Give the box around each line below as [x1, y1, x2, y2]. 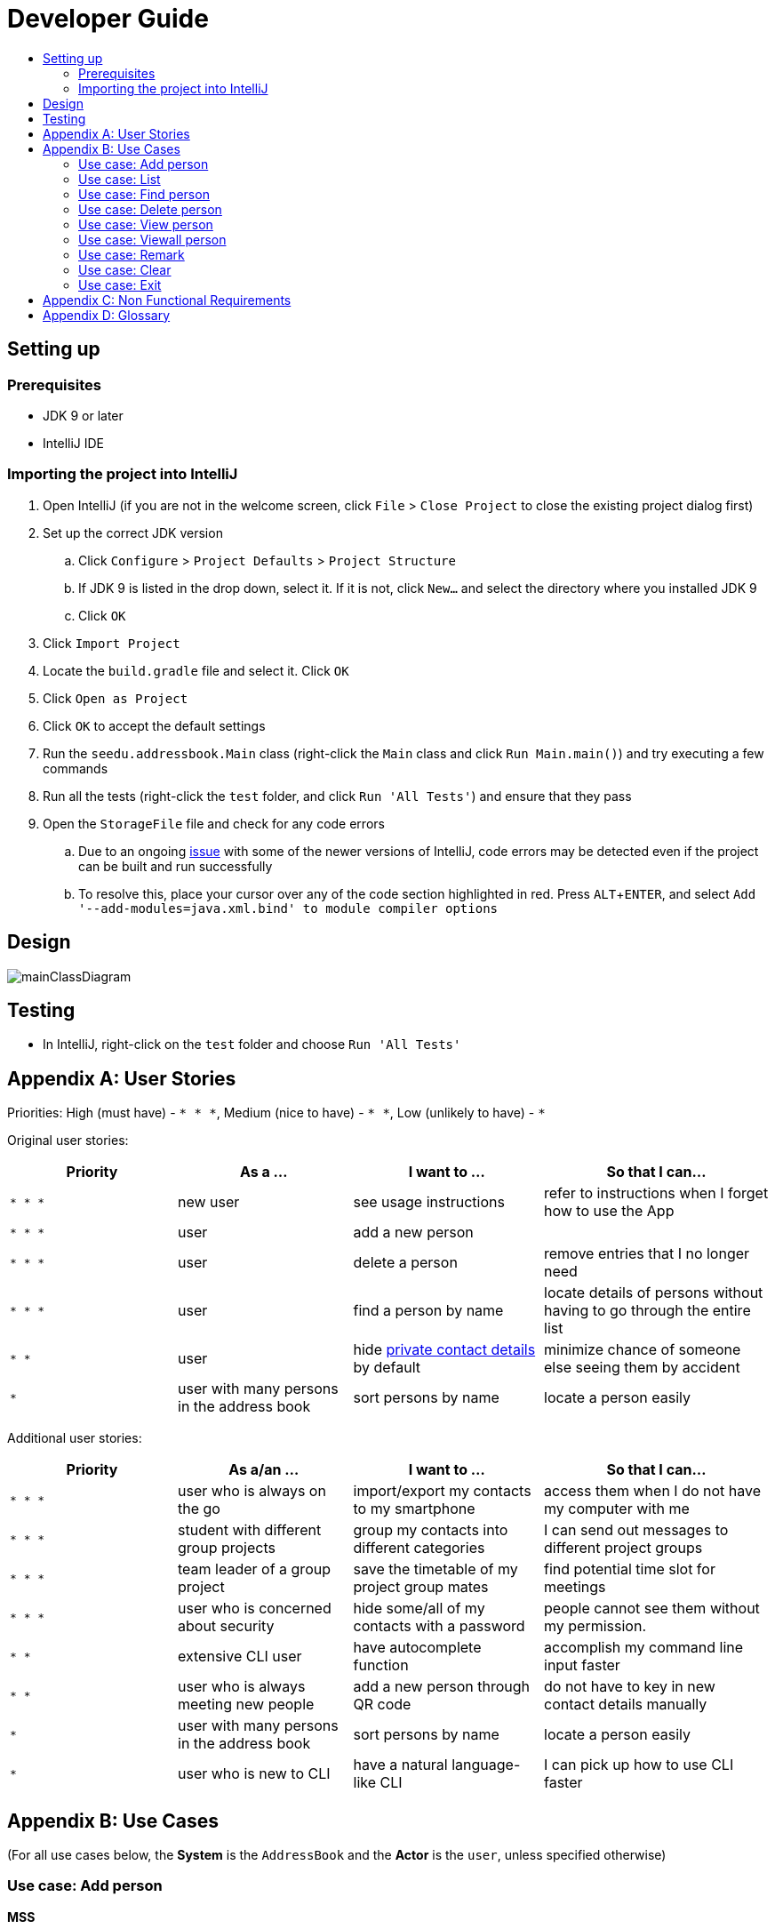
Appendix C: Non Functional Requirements [43, 292, 292, 308]
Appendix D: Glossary [43, 307, 171, 323]
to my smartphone [353, 1500, 475, 1518]
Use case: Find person [78, 186, 210, 202]
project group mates [353, 1578, 489, 1597]
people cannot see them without [544, 1599, 760, 1618]
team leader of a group [178, 1560, 331, 1579]
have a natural [353, 1756, 448, 1774]
